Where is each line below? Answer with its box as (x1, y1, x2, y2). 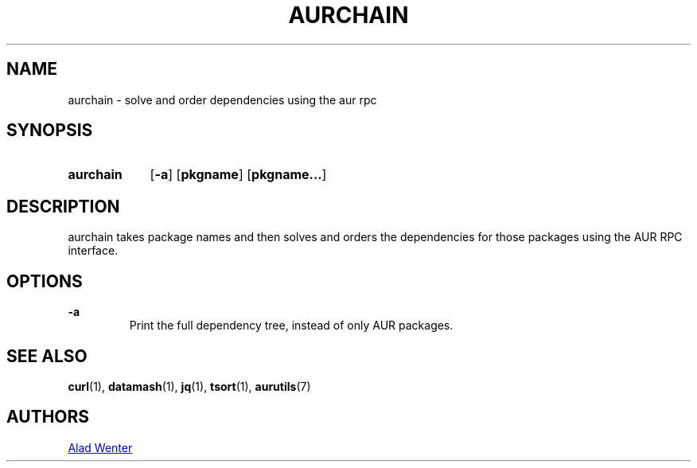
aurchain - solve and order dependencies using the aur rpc (68, 92, 377, 107)
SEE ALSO (6, 345, 88, 366)
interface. (68, 244, 119, 258)
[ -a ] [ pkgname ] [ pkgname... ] (150, 166, 327, 183)
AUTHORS (6, 407, 90, 427)
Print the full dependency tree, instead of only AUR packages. (129, 318, 454, 333)
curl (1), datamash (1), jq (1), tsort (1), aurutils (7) (68, 379, 311, 393)
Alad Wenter (68, 440, 133, 454)
